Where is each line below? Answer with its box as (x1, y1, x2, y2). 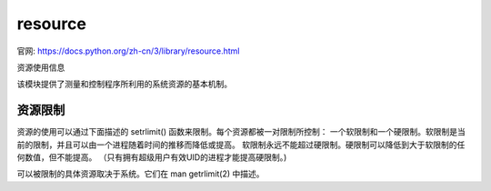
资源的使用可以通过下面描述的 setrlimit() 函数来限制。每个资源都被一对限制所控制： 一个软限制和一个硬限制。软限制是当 (16, 126, 466, 137)
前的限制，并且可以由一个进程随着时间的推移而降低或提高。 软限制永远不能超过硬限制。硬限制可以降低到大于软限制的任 (16, 139, 466, 150)
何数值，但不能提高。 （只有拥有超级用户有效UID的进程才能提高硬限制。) (16, 152, 287, 163)
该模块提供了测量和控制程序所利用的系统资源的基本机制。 (16, 78, 232, 90)
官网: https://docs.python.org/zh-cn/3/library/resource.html (16, 45, 240, 56)
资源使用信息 (16, 62, 65, 73)
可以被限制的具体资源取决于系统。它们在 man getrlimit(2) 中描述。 (16, 168, 265, 179)
